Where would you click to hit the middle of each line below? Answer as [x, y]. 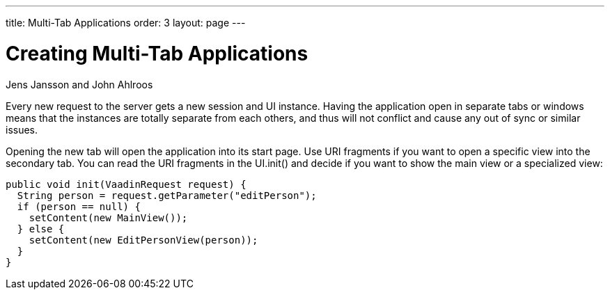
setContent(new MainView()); [108, 217]
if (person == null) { [79, 206]
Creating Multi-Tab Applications [157, 53]
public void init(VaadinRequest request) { [126, 184]
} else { [41, 229]
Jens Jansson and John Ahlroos [79, 84]
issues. [22, 129]
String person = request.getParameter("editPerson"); [167, 195]
